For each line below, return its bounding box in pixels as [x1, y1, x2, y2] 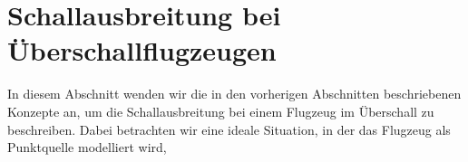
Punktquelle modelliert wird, [7, 138, 167, 157]
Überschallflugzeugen [7, 32, 277, 69]
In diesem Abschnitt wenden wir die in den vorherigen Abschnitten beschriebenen [7, 84, 462, 103]
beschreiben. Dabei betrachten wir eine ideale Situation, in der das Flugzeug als [7, 119, 451, 138]
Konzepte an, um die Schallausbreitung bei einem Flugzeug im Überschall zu [7, 101, 434, 120]
